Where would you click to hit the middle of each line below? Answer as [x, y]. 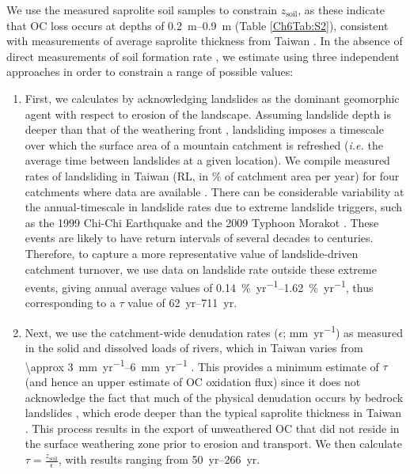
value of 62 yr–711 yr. [182, 303]
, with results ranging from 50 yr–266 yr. [159, 459]
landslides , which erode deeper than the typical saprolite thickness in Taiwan [213, 413]
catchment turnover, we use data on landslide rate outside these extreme [201, 269]
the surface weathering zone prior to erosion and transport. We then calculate [213, 444]
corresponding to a [70, 303]
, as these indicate [342, 9]
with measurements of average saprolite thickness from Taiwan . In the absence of [205, 41]
